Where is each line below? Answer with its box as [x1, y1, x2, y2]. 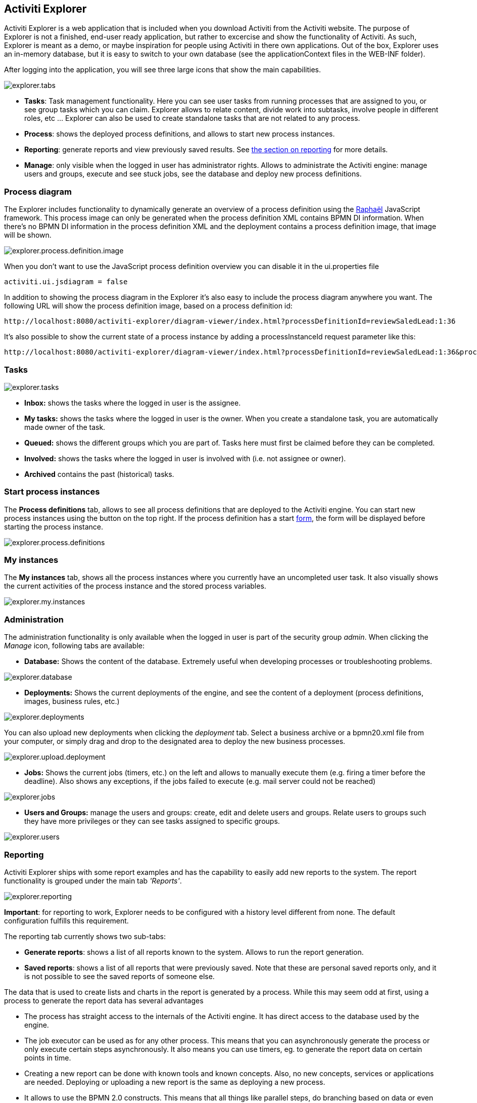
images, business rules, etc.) [24, 697, 120, 706]
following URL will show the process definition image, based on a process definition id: [4, 301, 293, 311]
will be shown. [4, 231, 52, 240]
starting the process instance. [4, 522, 104, 531]
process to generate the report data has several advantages [4, 996, 204, 1005]
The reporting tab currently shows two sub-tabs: [4, 932, 166, 941]
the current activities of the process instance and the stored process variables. [4, 582, 266, 591]
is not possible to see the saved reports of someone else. [24, 972, 215, 981]
